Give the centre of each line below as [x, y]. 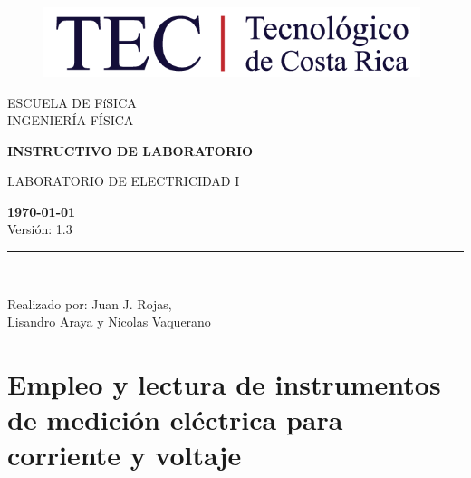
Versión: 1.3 [40, 229]
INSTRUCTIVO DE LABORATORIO [130, 150]
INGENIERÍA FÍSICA [71, 120]
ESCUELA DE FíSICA [72, 102]
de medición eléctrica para [175, 419]
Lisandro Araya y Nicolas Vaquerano [109, 322]
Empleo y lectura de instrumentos [224, 384]
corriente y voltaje [125, 455]
